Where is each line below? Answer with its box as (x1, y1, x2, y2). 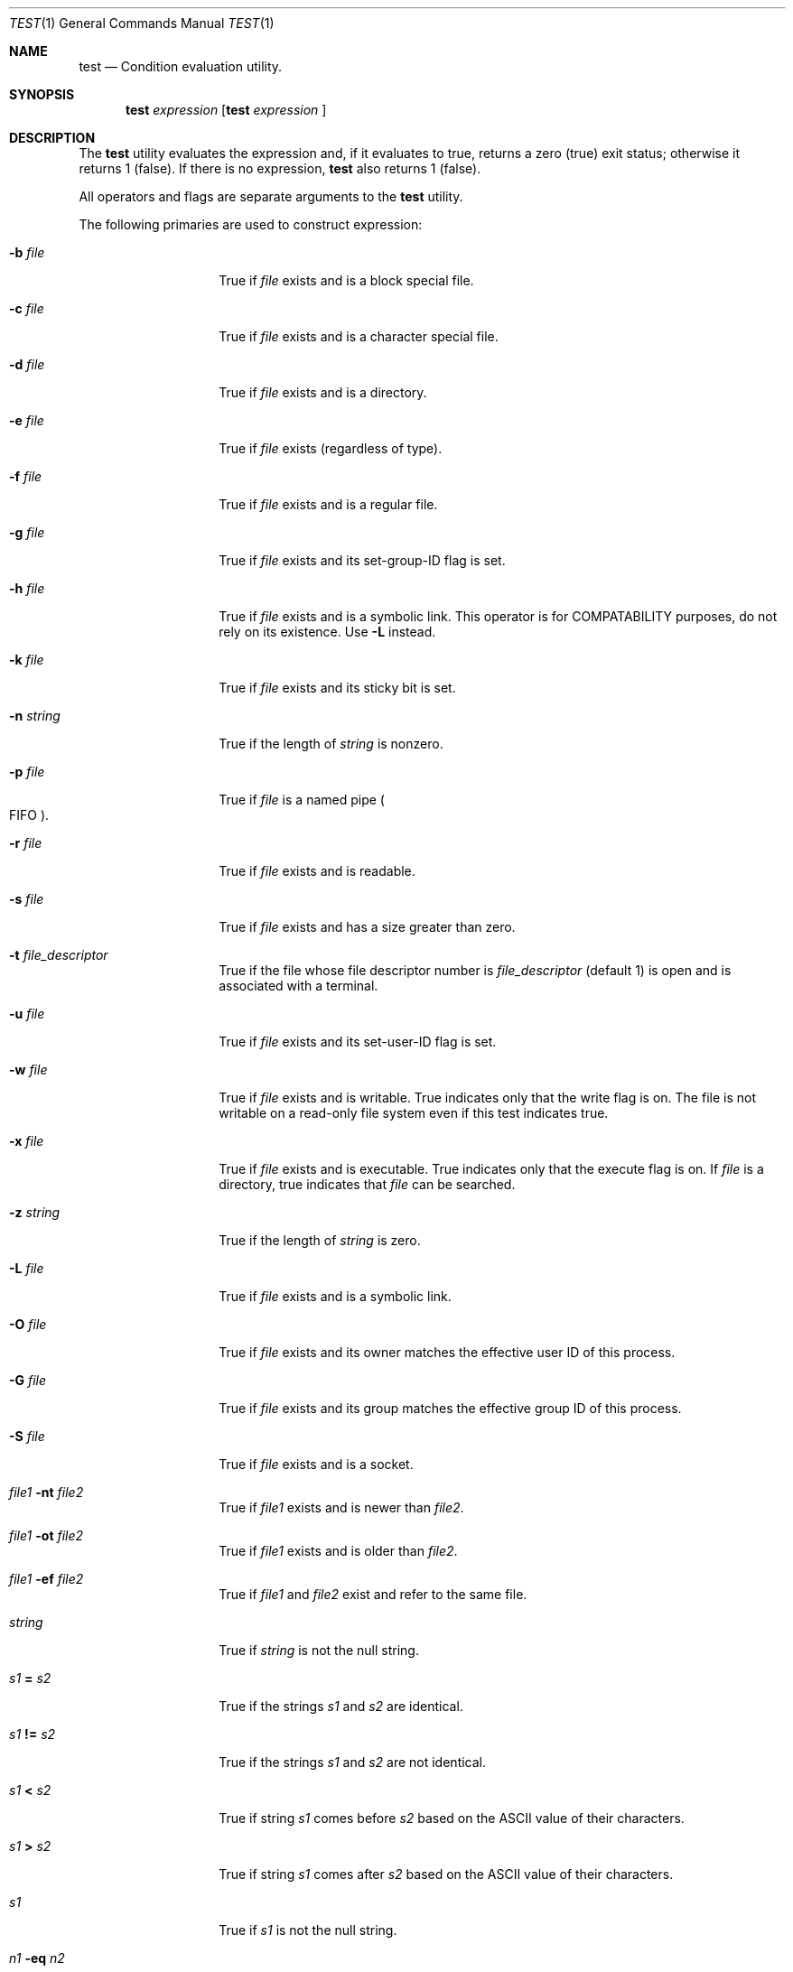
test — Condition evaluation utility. (79, 59, 283, 74)
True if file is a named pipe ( (219, 792, 385, 807)
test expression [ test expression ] (126, 102, 327, 117)
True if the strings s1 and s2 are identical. (219, 1698, 463, 1714)
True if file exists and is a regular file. (219, 497, 438, 512)
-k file (9, 652, 44, 667)
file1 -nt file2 (9, 1484, 84, 1500)
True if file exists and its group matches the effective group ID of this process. (219, 1400, 682, 1416)
